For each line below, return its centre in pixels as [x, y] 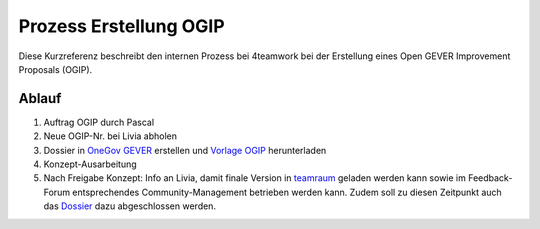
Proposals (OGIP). [55, 69]
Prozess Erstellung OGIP [121, 26]
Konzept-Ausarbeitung [90, 164]
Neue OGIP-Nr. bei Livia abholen [110, 136]
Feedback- [490, 178]
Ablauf [40, 98]
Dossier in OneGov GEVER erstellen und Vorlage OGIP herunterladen [185, 150]
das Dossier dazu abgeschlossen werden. [130, 206]
